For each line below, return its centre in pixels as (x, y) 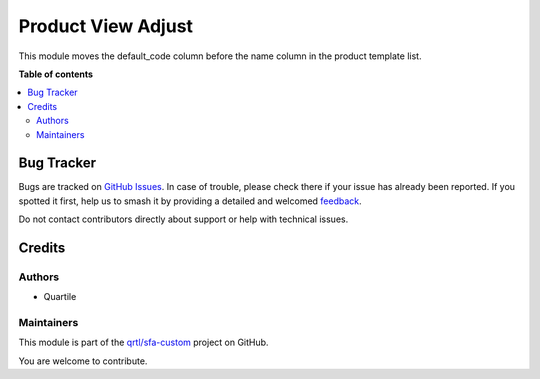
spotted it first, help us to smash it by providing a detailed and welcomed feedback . (190, 201)
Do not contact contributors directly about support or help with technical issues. (183, 219)
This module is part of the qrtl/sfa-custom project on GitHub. (143, 342)
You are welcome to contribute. (83, 361)
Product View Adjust (106, 26)
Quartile (60, 297)
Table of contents (56, 74)
